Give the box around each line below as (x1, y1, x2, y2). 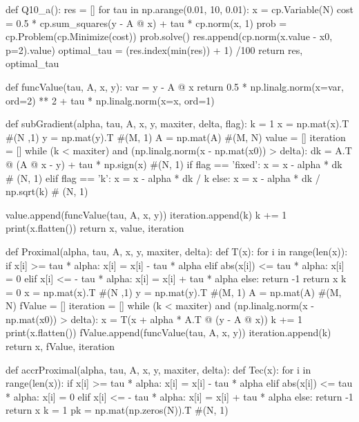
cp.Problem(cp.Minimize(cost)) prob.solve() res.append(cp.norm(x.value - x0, (6, 29, 333, 44)
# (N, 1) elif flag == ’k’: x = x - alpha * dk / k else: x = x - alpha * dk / (6, 170, 320, 185)
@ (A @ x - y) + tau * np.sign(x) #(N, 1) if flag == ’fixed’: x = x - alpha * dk (6, 156, 342, 171)
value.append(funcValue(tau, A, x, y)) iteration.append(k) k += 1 (6, 207, 287, 221)
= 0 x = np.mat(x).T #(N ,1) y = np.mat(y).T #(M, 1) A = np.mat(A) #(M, (6, 284, 342, 299)
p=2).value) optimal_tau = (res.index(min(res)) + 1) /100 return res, (6, 42, 303, 57)
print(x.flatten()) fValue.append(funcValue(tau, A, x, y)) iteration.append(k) (6, 325, 331, 340)
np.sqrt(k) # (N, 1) (6, 184, 88, 199)
